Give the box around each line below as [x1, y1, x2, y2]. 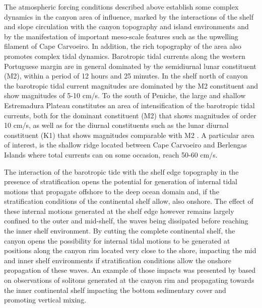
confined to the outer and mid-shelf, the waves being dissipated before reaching [4, 215, 248, 226]
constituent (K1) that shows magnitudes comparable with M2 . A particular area [4, 129, 254, 140]
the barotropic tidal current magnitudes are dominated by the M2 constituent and [4, 80, 258, 91]
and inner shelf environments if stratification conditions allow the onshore [4, 255, 231, 265]
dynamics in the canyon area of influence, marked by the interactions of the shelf [4, 11, 254, 22]
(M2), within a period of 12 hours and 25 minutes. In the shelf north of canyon [4, 70, 248, 81]
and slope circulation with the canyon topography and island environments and [4, 21, 249, 32]
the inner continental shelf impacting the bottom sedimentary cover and [4, 284, 226, 295]
